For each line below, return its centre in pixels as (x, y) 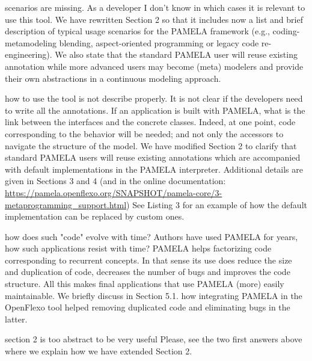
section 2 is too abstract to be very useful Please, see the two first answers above (154, 339)
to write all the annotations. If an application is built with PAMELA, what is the (155, 110)
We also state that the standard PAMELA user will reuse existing (176, 54)
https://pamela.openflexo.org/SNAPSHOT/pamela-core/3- (114, 192)
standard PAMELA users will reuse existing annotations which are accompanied (153, 157)
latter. (16, 319)
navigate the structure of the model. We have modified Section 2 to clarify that (151, 145)
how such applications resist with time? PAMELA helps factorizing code (138, 248)
